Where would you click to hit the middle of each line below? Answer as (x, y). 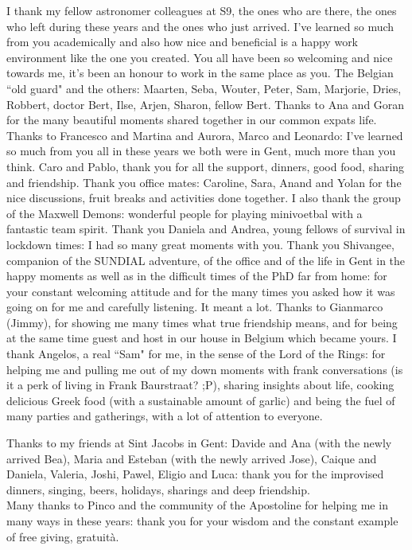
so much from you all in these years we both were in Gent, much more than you (201, 151)
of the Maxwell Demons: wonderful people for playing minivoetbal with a (185, 213)
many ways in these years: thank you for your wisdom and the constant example (202, 521)
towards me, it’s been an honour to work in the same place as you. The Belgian (200, 73)
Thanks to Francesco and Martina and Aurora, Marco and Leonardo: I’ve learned (205, 135)
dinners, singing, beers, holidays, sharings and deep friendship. (158, 489)
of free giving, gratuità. (63, 536)
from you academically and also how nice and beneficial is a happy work (183, 42)
